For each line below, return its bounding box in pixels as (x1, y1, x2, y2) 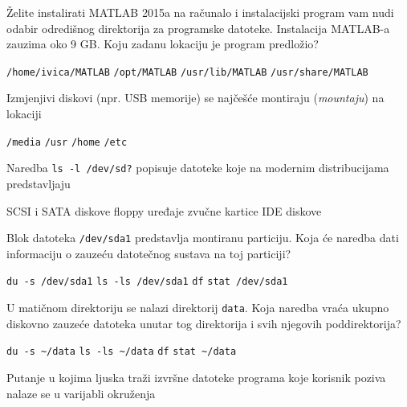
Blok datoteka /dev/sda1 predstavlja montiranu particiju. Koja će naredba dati (6, 229, 399, 246)
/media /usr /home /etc (6, 136, 128, 148)
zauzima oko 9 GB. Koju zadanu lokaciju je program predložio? (6, 35, 319, 52)
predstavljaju (6, 175, 71, 191)
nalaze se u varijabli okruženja (6, 384, 156, 401)
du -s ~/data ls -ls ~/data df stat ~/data (6, 346, 237, 358)
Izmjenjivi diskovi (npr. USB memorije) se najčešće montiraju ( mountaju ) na (6, 89, 385, 106)
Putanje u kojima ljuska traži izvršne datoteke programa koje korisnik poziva (6, 368, 386, 385)
